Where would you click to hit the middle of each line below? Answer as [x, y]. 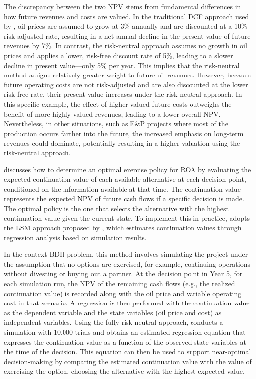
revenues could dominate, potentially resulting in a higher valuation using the [122, 143]
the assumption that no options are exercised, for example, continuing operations [127, 264]
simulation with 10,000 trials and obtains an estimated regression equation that [125, 332]
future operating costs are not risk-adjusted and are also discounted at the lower [126, 84]
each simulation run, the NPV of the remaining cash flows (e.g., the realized [120, 283]
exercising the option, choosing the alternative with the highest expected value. [124, 371]
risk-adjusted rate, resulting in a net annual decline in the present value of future [127, 36]
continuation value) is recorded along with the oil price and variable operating [123, 293]
